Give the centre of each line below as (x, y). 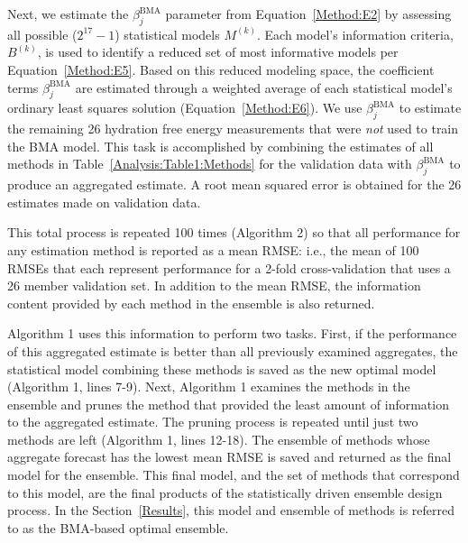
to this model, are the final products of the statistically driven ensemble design (225, 492)
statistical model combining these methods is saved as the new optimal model (222, 368)
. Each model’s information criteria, (355, 34)
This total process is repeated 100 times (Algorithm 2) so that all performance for (234, 232)
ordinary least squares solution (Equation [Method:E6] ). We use (185, 108)
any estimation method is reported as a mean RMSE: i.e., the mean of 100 (213, 249)
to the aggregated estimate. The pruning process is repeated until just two (213, 422)
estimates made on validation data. (104, 202)
